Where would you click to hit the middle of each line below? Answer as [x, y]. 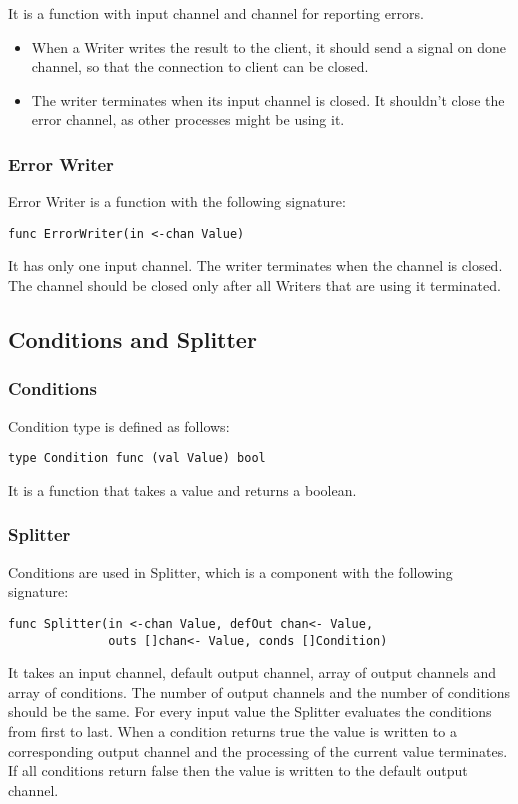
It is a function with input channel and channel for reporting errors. [216, 13]
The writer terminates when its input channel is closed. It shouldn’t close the [268, 99]
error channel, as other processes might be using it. [188, 119]
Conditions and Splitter [132, 339]
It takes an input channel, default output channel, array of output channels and [252, 672]
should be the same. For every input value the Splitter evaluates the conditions [250, 711]
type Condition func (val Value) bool [137, 458]
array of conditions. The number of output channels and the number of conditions [259, 691]
